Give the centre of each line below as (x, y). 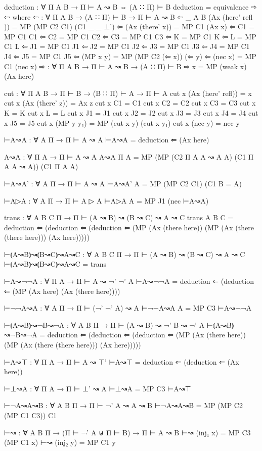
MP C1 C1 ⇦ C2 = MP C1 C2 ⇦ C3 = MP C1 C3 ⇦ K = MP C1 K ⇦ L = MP (130, 36)
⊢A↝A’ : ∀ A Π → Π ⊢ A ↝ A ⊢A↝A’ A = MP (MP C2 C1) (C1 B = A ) (123, 183)
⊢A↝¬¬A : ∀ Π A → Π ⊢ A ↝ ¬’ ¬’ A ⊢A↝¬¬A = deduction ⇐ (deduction (129, 281)
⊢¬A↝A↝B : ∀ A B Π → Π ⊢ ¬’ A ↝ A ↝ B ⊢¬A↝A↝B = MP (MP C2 (123, 405)
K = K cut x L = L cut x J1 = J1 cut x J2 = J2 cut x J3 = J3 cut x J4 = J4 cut (131, 112)
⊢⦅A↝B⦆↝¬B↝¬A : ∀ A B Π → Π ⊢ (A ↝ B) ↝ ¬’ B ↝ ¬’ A (104, 324)
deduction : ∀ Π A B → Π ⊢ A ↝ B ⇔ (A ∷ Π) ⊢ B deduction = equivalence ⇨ (130, 7)
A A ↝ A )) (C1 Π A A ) (41, 166)
